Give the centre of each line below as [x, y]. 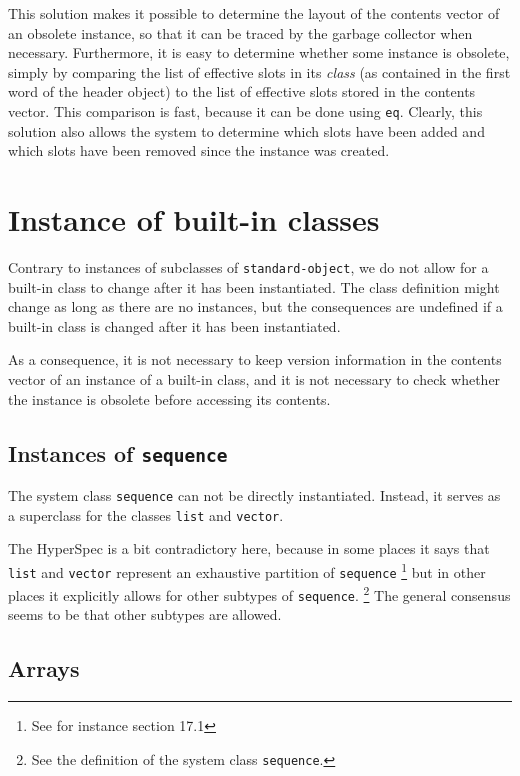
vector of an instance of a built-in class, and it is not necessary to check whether [254, 378]
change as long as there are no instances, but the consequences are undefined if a [255, 306]
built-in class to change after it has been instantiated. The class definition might [254, 286]
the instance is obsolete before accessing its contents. [169, 398]
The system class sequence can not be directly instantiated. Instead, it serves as [254, 494]
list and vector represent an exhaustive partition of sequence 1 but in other [247, 570]
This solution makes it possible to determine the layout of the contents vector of [254, 13]
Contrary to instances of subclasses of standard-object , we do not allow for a [248, 266]
